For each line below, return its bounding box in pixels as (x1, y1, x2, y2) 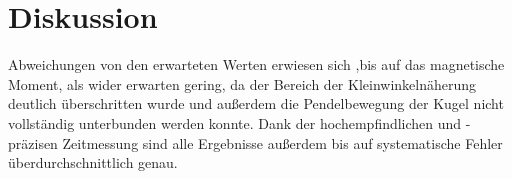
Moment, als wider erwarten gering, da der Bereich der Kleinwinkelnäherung (8, 73, 477, 94)
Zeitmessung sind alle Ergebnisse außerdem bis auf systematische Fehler (62, 132, 503, 153)
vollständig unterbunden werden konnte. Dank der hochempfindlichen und (8, 112, 462, 133)
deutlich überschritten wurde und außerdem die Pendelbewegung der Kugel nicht (8, 93, 504, 114)
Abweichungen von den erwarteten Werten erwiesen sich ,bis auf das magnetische (8, 54, 505, 75)
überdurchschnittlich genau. (8, 152, 178, 173)
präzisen (8, 132, 58, 153)
